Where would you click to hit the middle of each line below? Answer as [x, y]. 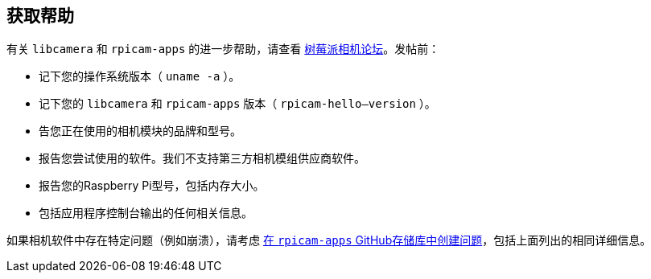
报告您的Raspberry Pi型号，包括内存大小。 [152, 186]
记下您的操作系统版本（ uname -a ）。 [140, 76]
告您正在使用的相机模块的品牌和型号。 [140, 131]
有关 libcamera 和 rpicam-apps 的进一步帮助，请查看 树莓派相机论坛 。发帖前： [223, 49]
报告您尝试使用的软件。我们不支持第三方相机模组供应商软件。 [202, 158]
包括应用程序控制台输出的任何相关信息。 [146, 213]
